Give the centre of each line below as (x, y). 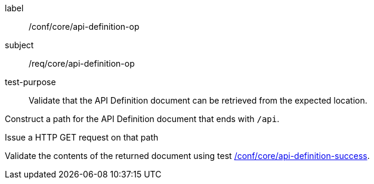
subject (19, 45)
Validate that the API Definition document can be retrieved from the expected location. (198, 100)
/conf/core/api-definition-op (84, 26)
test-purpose (30, 82)
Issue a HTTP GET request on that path (82, 137)
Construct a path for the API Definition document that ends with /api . (142, 119)
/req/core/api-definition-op (82, 63)
